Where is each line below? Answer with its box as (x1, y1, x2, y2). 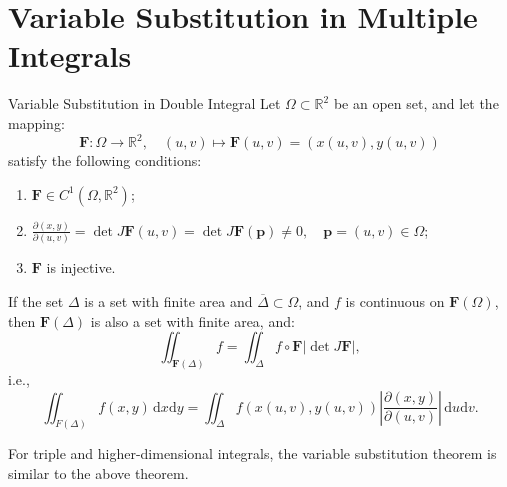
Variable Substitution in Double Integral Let (8, 93, 281, 114)
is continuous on (345, 290, 445, 311)
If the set (8, 290, 64, 311)
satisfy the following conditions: (8, 150, 202, 170)
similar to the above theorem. (8, 463, 189, 484)
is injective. (46, 257, 116, 278)
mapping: (8, 112, 65, 133)
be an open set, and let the (333, 93, 499, 114)
